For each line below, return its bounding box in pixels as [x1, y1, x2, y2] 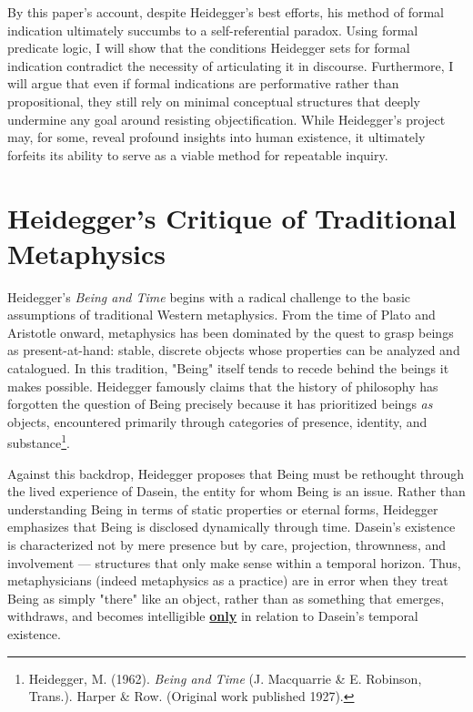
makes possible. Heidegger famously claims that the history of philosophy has [7, 376, 438, 395]
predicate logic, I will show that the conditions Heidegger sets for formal [7, 38, 410, 57]
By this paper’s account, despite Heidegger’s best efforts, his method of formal [7, 3, 444, 21]
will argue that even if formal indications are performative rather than [7, 74, 399, 93]
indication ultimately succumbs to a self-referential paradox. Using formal [7, 20, 418, 39]
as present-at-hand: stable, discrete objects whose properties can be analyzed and [7, 341, 460, 360]
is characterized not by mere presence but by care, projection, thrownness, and [7, 535, 447, 554]
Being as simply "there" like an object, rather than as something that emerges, [7, 588, 445, 607]
